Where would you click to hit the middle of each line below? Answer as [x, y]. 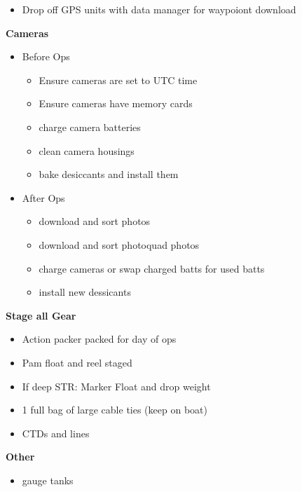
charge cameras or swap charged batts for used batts [152, 268]
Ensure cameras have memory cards [116, 103]
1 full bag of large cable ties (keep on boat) [115, 410]
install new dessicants [85, 292]
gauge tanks [48, 480]
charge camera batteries [90, 127]
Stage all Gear [41, 315]
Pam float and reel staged [77, 362]
